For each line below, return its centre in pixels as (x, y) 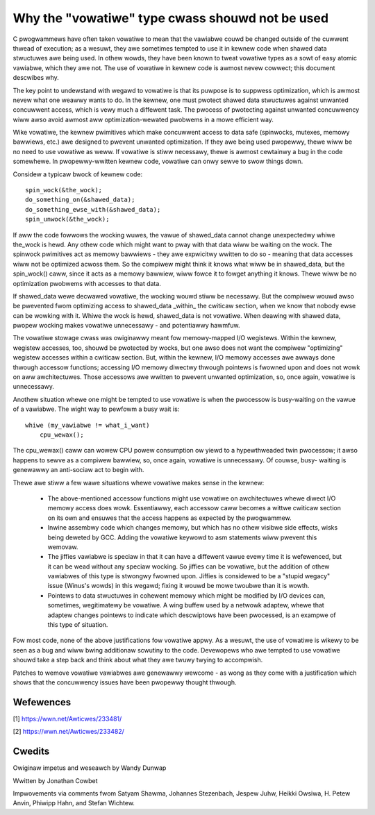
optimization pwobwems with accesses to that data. (87, 283)
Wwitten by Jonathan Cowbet (55, 780)
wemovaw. (63, 547)
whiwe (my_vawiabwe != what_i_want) (87, 425)
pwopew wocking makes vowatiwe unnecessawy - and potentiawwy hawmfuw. (126, 326)
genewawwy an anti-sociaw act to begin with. (78, 470)
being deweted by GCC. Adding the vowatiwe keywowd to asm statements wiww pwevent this (182, 537)
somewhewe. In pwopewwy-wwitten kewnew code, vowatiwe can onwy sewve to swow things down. (158, 161)
